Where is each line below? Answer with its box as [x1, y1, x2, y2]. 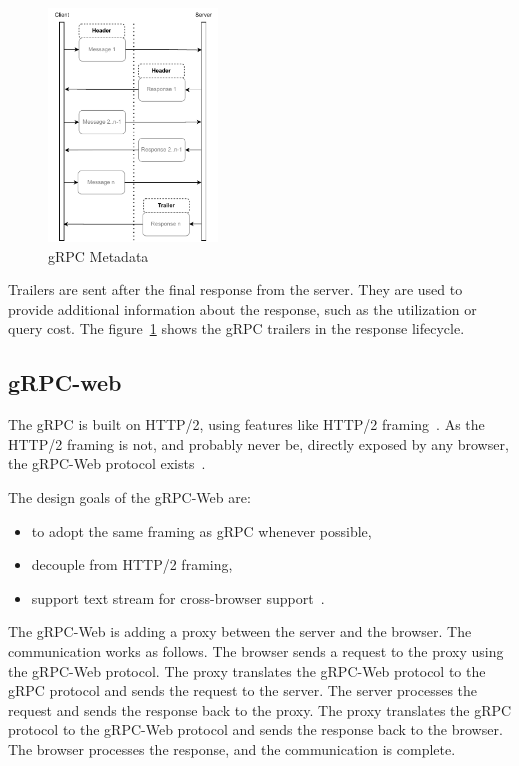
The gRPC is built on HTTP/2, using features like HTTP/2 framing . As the [8, 414, 485, 435]
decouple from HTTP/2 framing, [31, 554, 233, 575]
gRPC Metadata [48, 245, 149, 266]
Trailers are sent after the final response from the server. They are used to [8, 279, 463, 300]
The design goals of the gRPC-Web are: [8, 486, 251, 507]
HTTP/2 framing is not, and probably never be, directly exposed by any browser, [8, 433, 509, 454]
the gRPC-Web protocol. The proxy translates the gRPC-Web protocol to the [8, 660, 486, 681]
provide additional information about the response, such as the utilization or [8, 298, 477, 319]
